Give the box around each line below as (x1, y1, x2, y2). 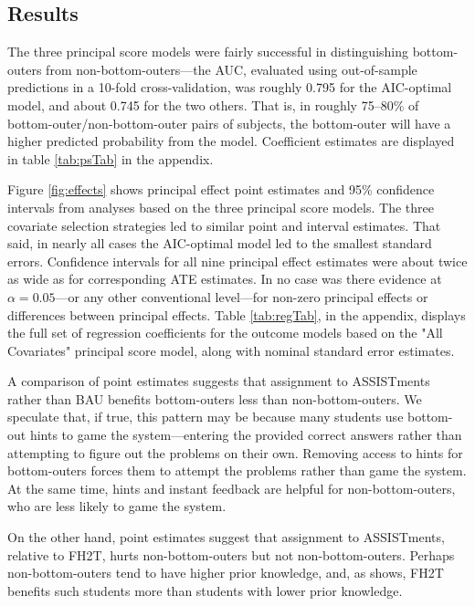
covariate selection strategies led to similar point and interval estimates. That (7, 215, 441, 235)
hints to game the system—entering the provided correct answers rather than (29, 425, 462, 444)
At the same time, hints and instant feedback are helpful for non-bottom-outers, (7, 478, 456, 497)
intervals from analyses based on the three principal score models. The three (7, 197, 434, 216)
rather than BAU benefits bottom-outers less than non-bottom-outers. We (7, 389, 422, 408)
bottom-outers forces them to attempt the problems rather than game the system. (7, 461, 467, 480)
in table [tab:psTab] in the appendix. (7, 149, 214, 168)
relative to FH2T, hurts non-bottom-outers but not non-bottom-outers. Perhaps (7, 545, 455, 564)
